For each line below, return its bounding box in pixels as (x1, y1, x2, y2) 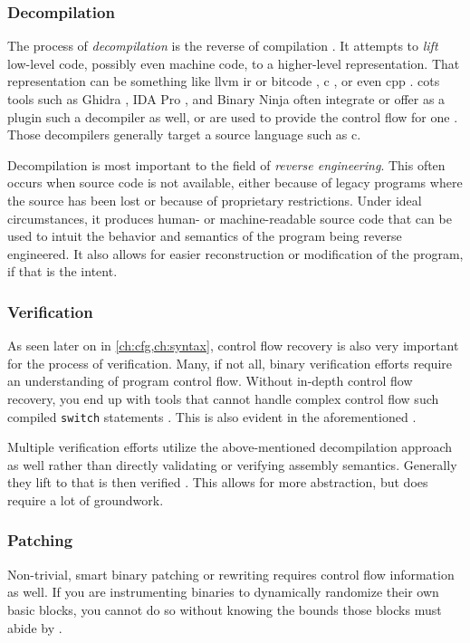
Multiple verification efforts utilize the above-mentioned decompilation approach (7, 437, 452, 456)
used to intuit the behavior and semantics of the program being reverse (7, 226, 402, 245)
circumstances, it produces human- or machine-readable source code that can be (7, 208, 452, 227)
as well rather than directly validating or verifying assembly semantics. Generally (7, 455, 457, 474)
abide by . (7, 618, 62, 637)
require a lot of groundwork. (7, 490, 164, 509)
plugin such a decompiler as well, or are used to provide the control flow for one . (7, 107, 458, 126)
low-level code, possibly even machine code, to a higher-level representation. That (7, 53, 460, 72)
